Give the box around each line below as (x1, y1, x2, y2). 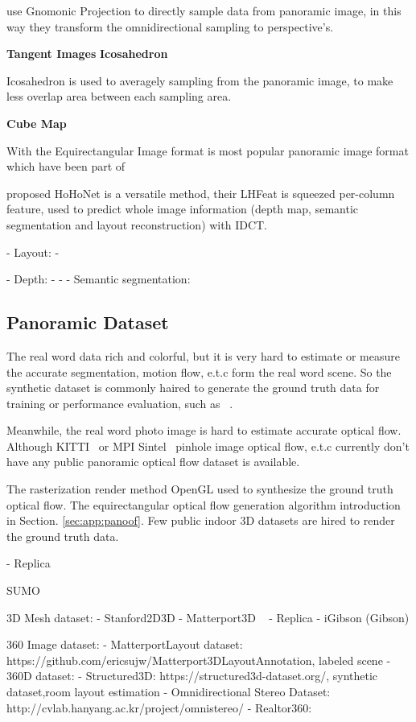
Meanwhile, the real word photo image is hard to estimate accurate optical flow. (6, 422, 402, 439)
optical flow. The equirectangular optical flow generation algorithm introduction (6, 496, 401, 513)
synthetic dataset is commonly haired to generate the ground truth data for (6, 379, 380, 396)
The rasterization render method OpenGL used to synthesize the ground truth (6, 481, 393, 497)
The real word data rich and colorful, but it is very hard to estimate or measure (6, 347, 400, 364)
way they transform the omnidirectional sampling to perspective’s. (6, 18, 334, 35)
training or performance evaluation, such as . (6, 394, 233, 411)
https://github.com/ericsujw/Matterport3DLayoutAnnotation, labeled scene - (6, 651, 391, 668)
